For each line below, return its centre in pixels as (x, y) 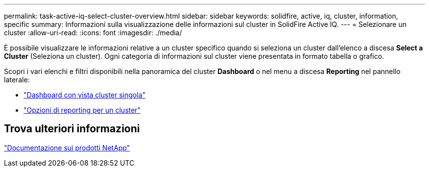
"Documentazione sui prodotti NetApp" (67, 147)
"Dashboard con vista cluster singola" (85, 95)
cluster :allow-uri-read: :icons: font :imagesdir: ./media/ (93, 33)
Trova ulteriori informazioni (72, 129)
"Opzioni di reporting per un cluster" (82, 110)
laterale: (17, 80)
